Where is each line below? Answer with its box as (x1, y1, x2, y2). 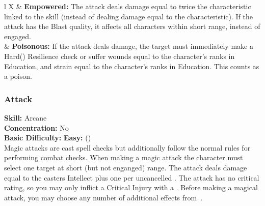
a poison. (4, 71, 32, 81)
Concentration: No (4, 122, 69, 133)
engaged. (4, 31, 31, 41)
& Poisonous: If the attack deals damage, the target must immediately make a (4, 41, 253, 51)
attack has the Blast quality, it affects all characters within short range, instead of (4, 21, 260, 32)
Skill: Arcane (4, 112, 47, 123)
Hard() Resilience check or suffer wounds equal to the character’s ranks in (4, 50, 235, 61)
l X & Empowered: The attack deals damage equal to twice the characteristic (4, 1, 251, 11)
